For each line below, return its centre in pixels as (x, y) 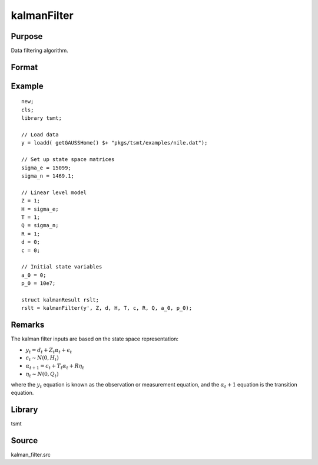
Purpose (27, 36)
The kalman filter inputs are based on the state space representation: (95, 339)
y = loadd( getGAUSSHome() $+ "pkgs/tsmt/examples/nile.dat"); (115, 143)
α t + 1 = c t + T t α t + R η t (55, 367)
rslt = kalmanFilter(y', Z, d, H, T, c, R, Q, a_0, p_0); (107, 308)
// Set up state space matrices (68, 160)
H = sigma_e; (40, 209)
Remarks (28, 325)
